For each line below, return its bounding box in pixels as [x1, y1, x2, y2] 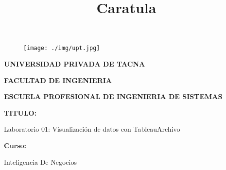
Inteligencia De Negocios [4, 156, 77, 167]
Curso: [4, 140, 27, 150]
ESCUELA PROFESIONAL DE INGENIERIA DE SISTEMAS [4, 91, 223, 102]
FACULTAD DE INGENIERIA [4, 75, 112, 85]
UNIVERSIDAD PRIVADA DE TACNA [4, 59, 145, 69]
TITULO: [4, 107, 37, 118]
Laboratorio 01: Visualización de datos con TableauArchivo [4, 124, 180, 134]
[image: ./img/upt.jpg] [23, 45, 100, 52]
